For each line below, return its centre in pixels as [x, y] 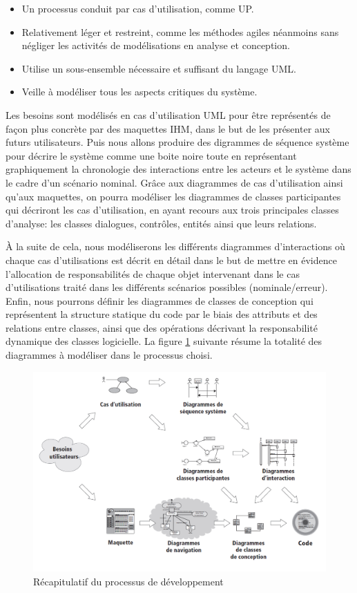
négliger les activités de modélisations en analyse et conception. [156, 45]
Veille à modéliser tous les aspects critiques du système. [139, 92]
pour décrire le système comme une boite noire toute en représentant [151, 155]
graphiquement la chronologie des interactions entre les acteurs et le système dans [178, 169]
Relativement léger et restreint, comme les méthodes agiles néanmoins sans [180, 31]
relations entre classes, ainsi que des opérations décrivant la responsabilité [162, 327]
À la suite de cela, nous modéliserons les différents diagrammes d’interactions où [175, 246]
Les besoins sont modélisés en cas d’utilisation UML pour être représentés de [168, 114]
